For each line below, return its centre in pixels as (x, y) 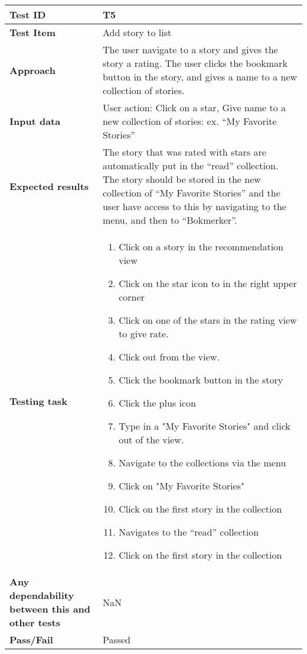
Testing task (38, 401)
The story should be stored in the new (182, 179)
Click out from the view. (169, 357)
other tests (35, 622)
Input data (35, 121)
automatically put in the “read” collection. (190, 165)
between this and (50, 609)
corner (132, 297)
